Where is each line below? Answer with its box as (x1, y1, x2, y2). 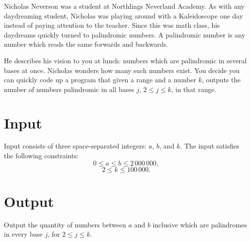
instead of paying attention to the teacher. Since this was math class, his (4, 20, 220, 30)
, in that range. (171, 84, 217, 94)
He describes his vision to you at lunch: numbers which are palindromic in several (4, 55, 247, 65)
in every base (4, 229, 43, 239)
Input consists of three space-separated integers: (4, 141, 147, 151)
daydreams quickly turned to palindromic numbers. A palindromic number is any (4, 29, 246, 39)
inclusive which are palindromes (152, 219, 247, 229)
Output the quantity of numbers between (4, 219, 126, 229)
